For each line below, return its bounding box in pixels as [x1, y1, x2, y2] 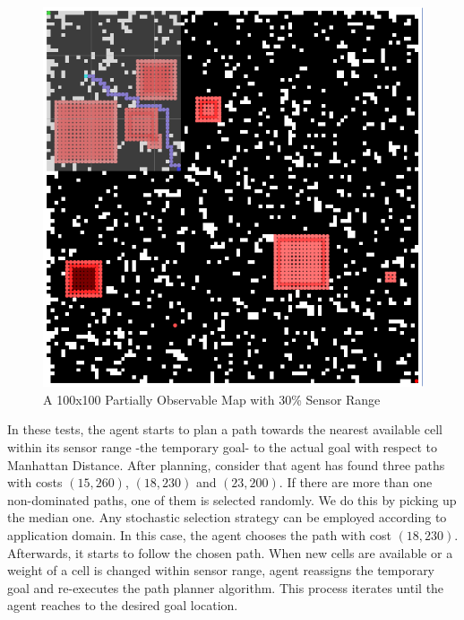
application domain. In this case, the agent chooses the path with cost [7, 526, 391, 545]
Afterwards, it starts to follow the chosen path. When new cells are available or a [7, 543, 453, 562]
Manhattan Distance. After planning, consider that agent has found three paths [7, 455, 445, 474]
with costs [7, 473, 63, 492]
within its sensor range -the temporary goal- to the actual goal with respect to [7, 438, 437, 457]
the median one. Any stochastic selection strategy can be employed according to [7, 508, 447, 527]
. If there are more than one [279, 473, 433, 492]
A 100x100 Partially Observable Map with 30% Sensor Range [43, 389, 381, 408]
